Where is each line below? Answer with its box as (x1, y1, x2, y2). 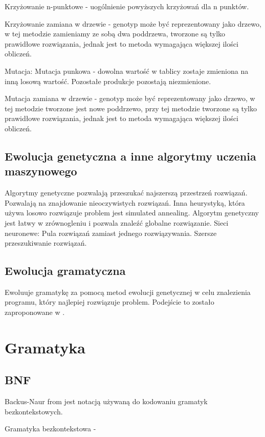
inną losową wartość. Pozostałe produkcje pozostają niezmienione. (5, 75, 211, 86)
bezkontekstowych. (5, 406, 63, 416)
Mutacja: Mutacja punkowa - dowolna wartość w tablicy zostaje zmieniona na (5, 65, 249, 76)
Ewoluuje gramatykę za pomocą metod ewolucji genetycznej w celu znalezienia (5, 286, 251, 297)
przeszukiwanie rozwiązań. (5, 237, 87, 248)
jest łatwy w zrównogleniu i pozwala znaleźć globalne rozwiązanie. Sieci (5, 217, 229, 228)
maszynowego (5, 163, 77, 179)
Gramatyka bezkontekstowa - (5, 423, 96, 434)
